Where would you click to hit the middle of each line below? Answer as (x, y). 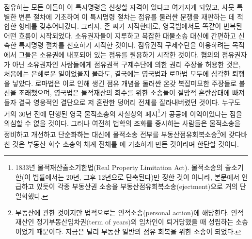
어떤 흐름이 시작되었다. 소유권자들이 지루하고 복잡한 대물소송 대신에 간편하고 (120, 35)
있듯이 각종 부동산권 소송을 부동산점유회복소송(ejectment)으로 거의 (137, 186)
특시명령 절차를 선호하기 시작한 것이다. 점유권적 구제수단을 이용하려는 (124, 45)
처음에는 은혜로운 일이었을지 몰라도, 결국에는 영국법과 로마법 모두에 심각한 (117, 74)
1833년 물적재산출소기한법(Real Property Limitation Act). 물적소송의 (119, 167)
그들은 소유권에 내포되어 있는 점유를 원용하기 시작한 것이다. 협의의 (119, 54)
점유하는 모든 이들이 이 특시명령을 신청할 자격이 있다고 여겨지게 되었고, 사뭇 (119, 7)
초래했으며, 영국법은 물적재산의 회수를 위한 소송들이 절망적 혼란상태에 (124, 93)
